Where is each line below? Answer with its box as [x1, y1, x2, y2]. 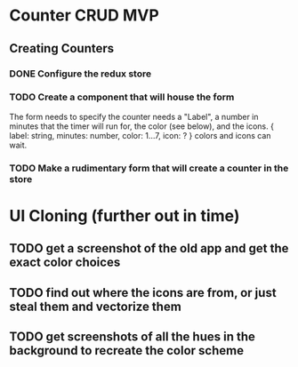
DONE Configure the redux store [9, 68, 152, 80]
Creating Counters [9, 41, 115, 56]
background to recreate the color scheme [9, 343, 245, 358]
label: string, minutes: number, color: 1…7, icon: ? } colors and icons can [9, 130, 271, 140]
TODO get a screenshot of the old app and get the [9, 241, 289, 256]
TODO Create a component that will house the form [9, 91, 235, 103]
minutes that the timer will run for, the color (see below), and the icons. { [9, 121, 274, 132]
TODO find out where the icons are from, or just [9, 285, 278, 300]
